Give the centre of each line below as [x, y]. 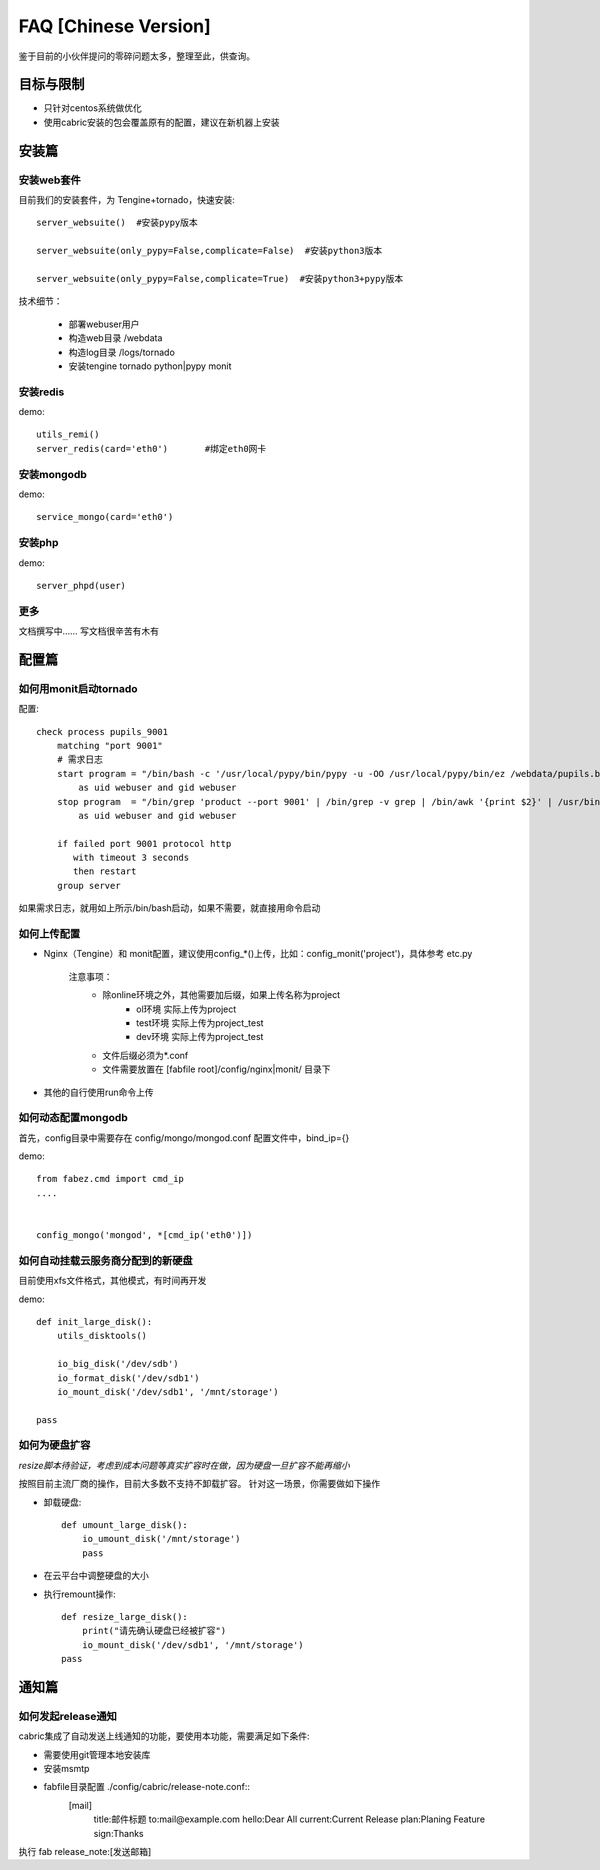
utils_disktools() [102, 1336]
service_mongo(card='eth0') [105, 517]
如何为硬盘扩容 [54, 1445]
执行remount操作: [80, 1594]
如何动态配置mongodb [73, 1118]
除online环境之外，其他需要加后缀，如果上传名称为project [221, 995]
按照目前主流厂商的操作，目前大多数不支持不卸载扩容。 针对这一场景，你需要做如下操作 [199, 1484]
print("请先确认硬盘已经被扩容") [154, 1631]
